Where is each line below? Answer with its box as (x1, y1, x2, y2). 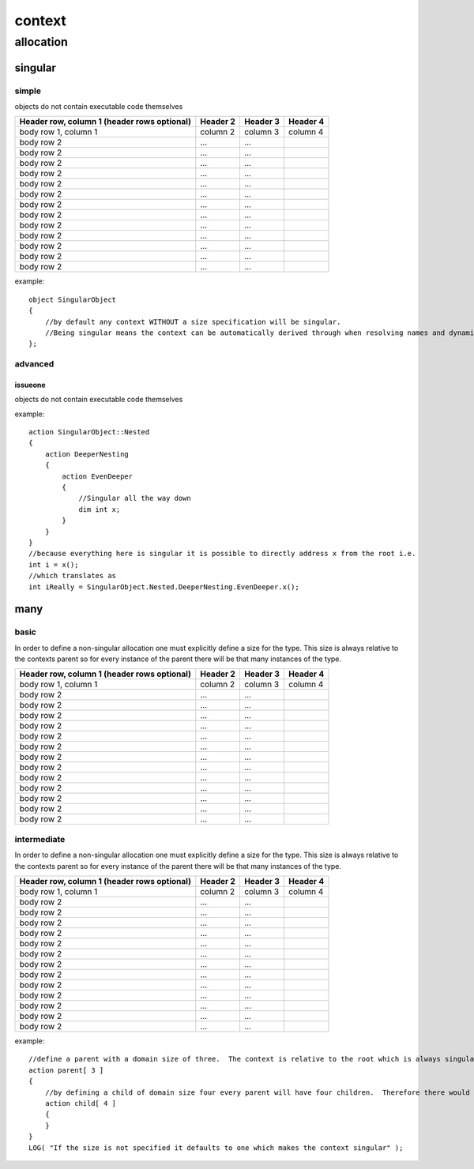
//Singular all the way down (78, 494, 191, 503)
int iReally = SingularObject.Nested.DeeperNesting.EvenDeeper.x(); (28, 582, 299, 592)
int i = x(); (28, 560, 79, 569)
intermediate (14, 833, 66, 844)
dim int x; (78, 505, 121, 513)
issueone (14, 380, 47, 389)
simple (14, 85, 42, 96)
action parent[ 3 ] (28, 1066, 104, 1074)
